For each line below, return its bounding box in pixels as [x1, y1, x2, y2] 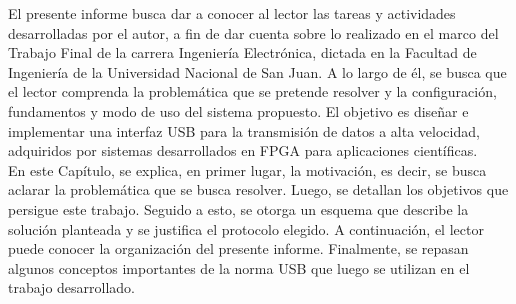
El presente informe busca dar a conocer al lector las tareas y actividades [8, 3, 456, 23]
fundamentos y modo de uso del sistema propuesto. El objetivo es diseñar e [8, 100, 469, 121]
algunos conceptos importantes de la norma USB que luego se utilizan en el [8, 257, 470, 278]
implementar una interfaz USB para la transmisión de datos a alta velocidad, [8, 120, 480, 141]
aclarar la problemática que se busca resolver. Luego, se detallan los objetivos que [8, 179, 509, 200]
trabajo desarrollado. [8, 277, 136, 298]
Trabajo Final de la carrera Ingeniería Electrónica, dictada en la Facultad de [8, 42, 477, 63]
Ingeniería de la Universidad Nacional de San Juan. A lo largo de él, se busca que [8, 61, 507, 82]
